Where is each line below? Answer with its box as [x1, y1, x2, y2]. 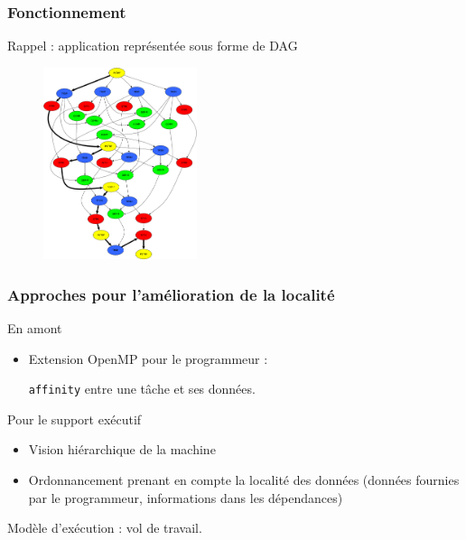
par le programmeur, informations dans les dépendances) [28, 488, 343, 507]
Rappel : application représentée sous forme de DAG [7, 36, 298, 55]
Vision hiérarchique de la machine [28, 440, 216, 459]
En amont [7, 318, 62, 337]
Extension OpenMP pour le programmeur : [28, 349, 268, 368]
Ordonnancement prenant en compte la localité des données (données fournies [28, 470, 460, 489]
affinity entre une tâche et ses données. [28, 379, 256, 398]
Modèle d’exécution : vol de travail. [7, 518, 202, 537]
